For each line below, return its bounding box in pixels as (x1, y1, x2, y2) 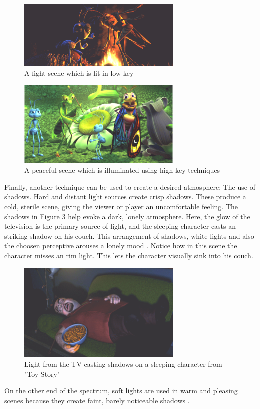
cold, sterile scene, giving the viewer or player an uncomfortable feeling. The (4, 201, 238, 212)
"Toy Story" (24, 368, 60, 379)
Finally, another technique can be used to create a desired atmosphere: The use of (4, 181, 255, 192)
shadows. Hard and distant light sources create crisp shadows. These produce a (4, 191, 246, 202)
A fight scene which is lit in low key (24, 68, 134, 78)
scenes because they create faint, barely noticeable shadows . (4, 395, 190, 405)
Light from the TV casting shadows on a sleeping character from (24, 359, 222, 369)
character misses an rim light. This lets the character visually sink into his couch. (4, 250, 253, 261)
